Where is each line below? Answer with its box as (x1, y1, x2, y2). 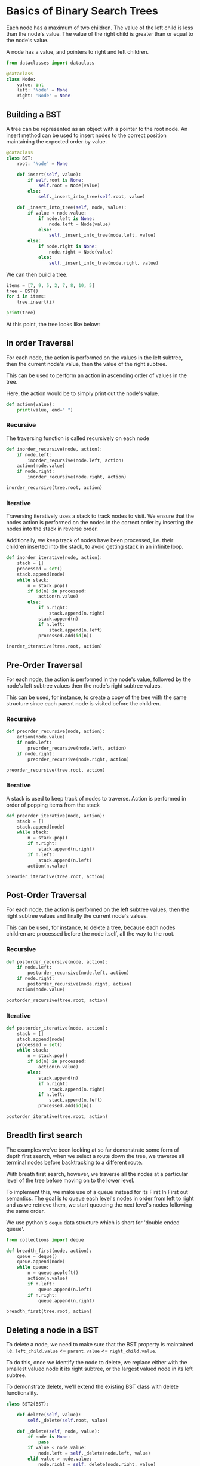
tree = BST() (6, 288, 39, 294)
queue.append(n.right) (38, 1297, 95, 1304)
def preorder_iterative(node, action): (6, 813, 106, 818)
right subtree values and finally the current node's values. (6, 912, 148, 920)
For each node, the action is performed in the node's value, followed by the (6, 676, 191, 683)
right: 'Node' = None (17, 93, 70, 99)
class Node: (6, 76, 36, 82)
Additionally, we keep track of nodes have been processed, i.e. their (6, 537, 174, 544)
